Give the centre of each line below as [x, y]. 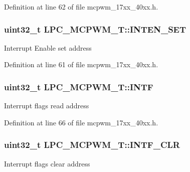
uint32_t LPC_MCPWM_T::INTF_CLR [92, 145]
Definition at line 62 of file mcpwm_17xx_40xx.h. [81, 7]
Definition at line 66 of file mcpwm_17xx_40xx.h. [81, 122]
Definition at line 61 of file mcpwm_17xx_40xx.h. [81, 64]
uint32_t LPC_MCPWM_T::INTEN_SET [95, 29]
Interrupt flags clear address [47, 163]
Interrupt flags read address [47, 106]
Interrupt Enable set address [48, 47]
